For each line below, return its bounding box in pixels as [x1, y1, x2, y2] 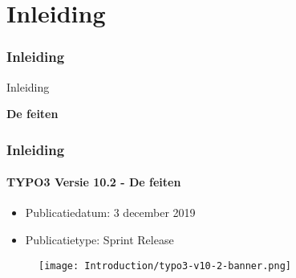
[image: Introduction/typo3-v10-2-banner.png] [39, 260, 291, 272]
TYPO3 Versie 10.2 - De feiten [6, 174, 181, 190]
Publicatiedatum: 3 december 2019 [25, 204, 196, 221]
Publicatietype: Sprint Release [25, 231, 174, 248]
